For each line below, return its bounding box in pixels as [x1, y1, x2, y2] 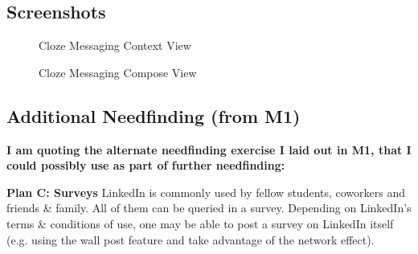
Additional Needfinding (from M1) [6, 103, 301, 128]
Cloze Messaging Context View [39, 37, 191, 54]
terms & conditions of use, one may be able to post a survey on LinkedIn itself [6, 215, 394, 231]
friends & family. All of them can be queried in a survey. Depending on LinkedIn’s [6, 199, 412, 216]
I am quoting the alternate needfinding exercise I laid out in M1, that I [6, 141, 412, 158]
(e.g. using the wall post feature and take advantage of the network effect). [6, 231, 375, 248]
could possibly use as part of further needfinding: [6, 157, 285, 174]
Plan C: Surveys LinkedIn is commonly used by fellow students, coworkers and [6, 183, 406, 200]
